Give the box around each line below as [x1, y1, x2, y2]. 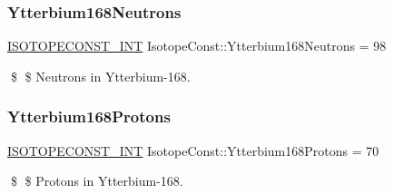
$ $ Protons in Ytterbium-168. [10, 171, 183, 190]
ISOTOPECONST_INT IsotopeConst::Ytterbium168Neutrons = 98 [7, 36, 387, 55]
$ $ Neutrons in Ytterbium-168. [10, 66, 191, 85]
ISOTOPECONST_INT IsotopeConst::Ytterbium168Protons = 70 [7, 141, 379, 160]
